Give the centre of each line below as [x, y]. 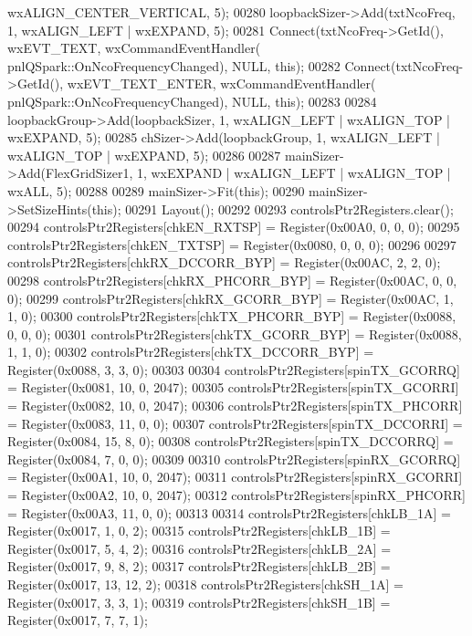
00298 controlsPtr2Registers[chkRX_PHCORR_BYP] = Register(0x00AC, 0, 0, [232, 280]
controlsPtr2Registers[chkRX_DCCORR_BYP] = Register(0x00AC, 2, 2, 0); [224, 262]
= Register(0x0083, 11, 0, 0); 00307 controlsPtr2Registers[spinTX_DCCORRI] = [235, 423]
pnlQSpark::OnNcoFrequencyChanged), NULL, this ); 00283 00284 [192, 101]
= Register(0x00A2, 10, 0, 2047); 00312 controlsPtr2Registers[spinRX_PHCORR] [237, 495]
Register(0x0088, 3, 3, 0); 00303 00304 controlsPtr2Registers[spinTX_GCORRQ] [234, 369]
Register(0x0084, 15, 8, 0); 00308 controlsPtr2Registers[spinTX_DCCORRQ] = [231, 441]
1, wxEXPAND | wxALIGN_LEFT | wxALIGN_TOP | [294, 173]
